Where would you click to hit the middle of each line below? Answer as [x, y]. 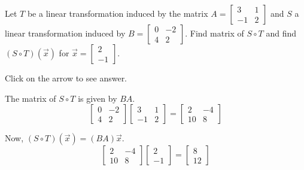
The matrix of [31, 98]
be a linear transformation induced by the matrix [118, 13]
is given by [98, 98]
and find [281, 33]
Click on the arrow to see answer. [66, 78]
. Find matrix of [215, 33]
